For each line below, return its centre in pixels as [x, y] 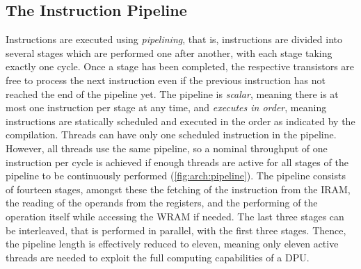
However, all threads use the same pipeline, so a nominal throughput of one [167, 148]
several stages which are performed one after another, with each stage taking [169, 52]
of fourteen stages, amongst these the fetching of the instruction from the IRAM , [178, 189]
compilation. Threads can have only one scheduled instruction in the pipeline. [171, 134]
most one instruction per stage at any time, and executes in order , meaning [166, 107]
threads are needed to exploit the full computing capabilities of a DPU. [158, 257]
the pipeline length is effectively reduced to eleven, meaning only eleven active [172, 244]
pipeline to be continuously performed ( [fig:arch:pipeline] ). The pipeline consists [176, 176]
